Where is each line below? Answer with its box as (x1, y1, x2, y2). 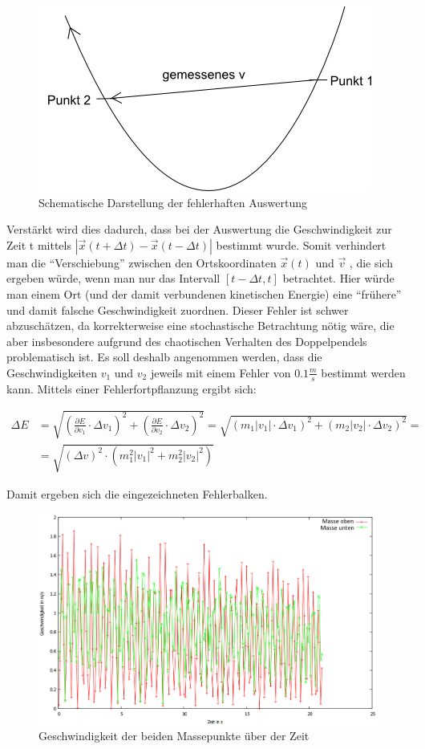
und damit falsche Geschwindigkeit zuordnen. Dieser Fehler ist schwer (6, 301, 349, 318)
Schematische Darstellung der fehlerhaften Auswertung (38, 193, 308, 210)
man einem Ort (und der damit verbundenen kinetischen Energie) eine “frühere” (6, 285, 402, 302)
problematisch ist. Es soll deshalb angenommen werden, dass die (6, 348, 322, 365)
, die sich (349, 254, 393, 271)
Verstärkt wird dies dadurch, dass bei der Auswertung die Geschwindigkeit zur (6, 221, 392, 238)
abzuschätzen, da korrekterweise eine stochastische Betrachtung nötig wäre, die (6, 317, 395, 334)
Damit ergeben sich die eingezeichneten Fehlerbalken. (6, 485, 268, 502)
